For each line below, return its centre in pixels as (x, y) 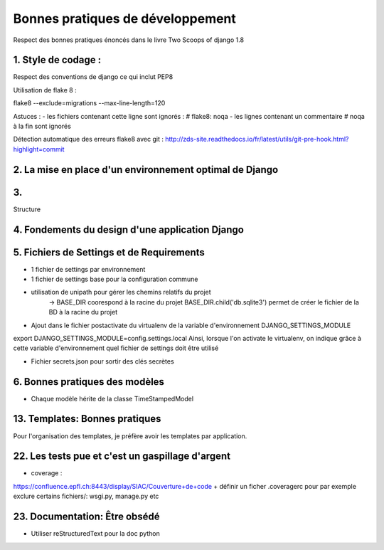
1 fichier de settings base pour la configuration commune (114, 279)
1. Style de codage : (57, 60)
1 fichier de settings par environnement (88, 269)
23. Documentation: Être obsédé (86, 517)
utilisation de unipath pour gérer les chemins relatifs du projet (121, 292)
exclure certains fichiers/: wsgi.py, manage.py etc (86, 496)
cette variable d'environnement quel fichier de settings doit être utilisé (116, 348)
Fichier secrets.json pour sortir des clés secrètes (102, 361)
